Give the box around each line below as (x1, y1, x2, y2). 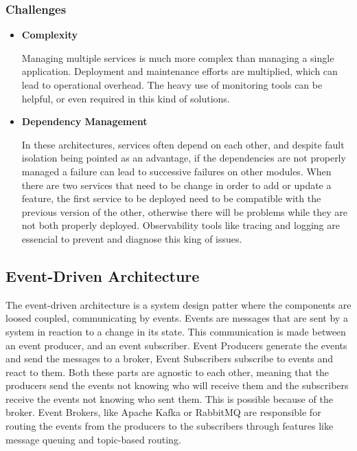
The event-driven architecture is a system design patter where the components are (5, 297, 352, 311)
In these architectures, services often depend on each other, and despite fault (21, 137, 345, 151)
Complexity (21, 27, 78, 42)
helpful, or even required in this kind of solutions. (21, 91, 230, 105)
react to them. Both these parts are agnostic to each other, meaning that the (5, 364, 330, 379)
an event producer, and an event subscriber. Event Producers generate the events (5, 338, 347, 352)
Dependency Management (21, 114, 148, 129)
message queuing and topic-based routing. (5, 432, 181, 446)
